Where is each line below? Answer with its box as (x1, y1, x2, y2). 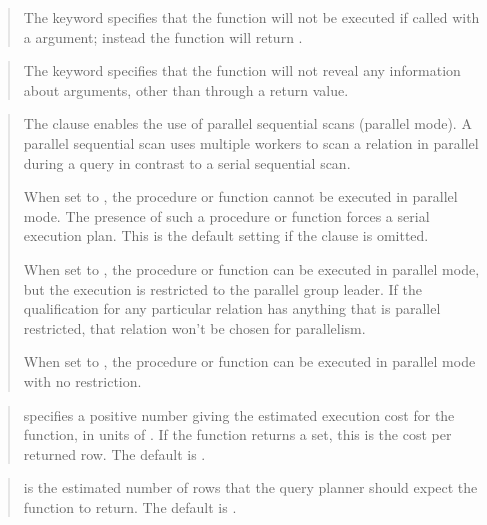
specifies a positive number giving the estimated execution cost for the (23, 404, 455, 425)
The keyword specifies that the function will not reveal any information (23, 60, 461, 81)
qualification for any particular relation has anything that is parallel (23, 298, 441, 319)
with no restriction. (23, 370, 142, 391)
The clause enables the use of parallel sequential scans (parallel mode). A (23, 113, 472, 134)
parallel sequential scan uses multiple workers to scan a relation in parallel (23, 132, 479, 153)
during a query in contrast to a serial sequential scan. (23, 152, 351, 173)
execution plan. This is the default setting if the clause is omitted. (23, 225, 429, 246)
